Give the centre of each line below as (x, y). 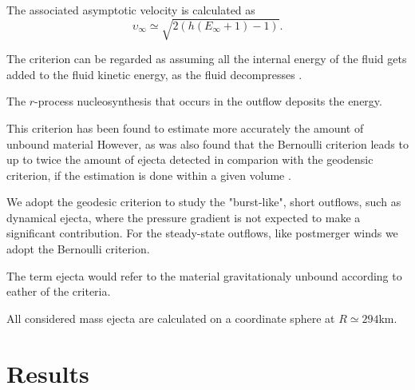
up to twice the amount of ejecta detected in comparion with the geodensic (190, 159)
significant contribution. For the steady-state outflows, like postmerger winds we (202, 233)
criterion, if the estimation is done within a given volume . (149, 175)
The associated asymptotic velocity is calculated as (131, 10)
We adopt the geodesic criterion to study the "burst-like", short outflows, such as (204, 202)
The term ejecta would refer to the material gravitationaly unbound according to (204, 275)
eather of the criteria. (59, 291)
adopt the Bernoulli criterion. (78, 249)
